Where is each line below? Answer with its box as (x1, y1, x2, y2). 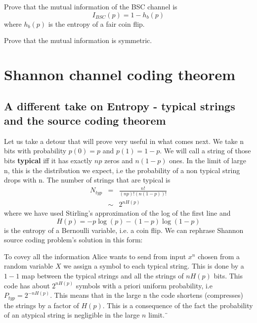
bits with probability (4, 145, 67, 156)
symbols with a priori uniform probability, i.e (76, 280, 213, 290)
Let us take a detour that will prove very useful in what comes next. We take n (4, 136, 244, 146)
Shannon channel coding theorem (4, 64, 236, 84)
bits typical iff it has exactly (4, 155, 92, 165)
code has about (4, 280, 50, 290)
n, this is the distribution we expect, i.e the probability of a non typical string (4, 165, 240, 175)
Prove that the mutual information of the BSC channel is (4, 1, 177, 11)
